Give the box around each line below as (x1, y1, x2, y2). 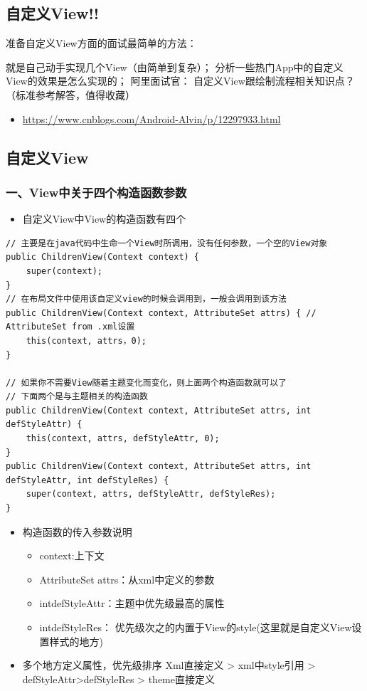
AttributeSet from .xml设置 (6, 322, 135, 332)
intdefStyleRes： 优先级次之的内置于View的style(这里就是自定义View (39, 620, 352, 635)
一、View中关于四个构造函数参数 (6, 183, 187, 201)
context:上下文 (39, 548, 105, 563)
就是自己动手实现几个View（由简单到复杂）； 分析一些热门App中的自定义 (6, 59, 344, 74)
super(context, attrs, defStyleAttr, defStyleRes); (26, 489, 276, 500)
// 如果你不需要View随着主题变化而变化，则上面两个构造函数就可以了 (6, 377, 287, 388)
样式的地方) (49, 633, 104, 648)
